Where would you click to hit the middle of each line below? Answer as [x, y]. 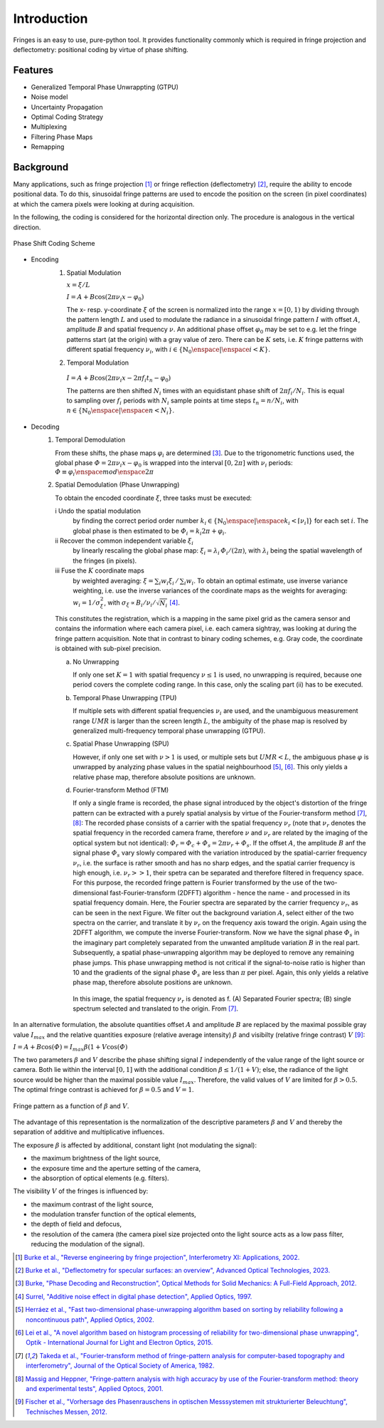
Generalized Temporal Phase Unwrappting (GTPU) [105, 87]
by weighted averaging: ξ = [113, 580]
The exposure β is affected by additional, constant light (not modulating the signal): [135, 1145]
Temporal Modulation [98, 363]
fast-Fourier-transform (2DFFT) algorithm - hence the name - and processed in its [230, 892]
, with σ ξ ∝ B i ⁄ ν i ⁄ [129, 604]
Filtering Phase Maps [62, 137]
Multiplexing [49, 127]
